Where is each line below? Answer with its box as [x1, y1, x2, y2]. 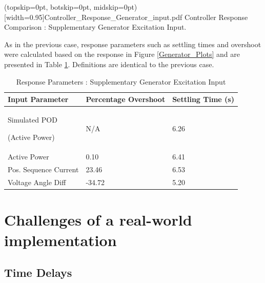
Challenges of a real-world [4, 209, 192, 230]
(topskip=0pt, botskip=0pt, [4, 2, 92, 12]
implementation [4, 229, 117, 250]
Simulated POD [8, 114, 57, 125]
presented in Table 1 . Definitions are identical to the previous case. [4, 58, 214, 69]
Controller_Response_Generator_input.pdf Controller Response [44, 11, 248, 22]
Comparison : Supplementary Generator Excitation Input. [4, 22, 187, 32]
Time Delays [4, 265, 72, 280]
